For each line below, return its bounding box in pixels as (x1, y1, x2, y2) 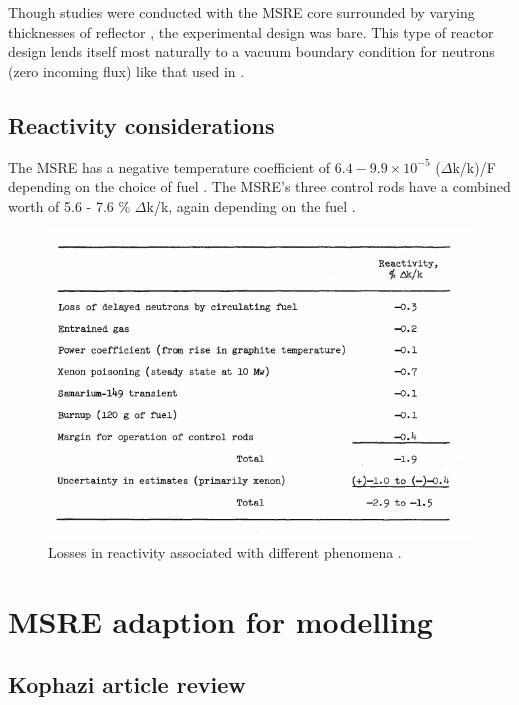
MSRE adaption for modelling (8, 600, 433, 641)
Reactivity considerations (8, 109, 275, 140)
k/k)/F (452, 156, 496, 177)
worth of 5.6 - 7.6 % (8, 195, 131, 216)
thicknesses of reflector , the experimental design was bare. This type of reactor (8, 21, 494, 42)
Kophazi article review (8, 669, 246, 700)
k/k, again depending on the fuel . (146, 195, 356, 216)
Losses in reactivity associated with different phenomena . (48, 541, 402, 562)
